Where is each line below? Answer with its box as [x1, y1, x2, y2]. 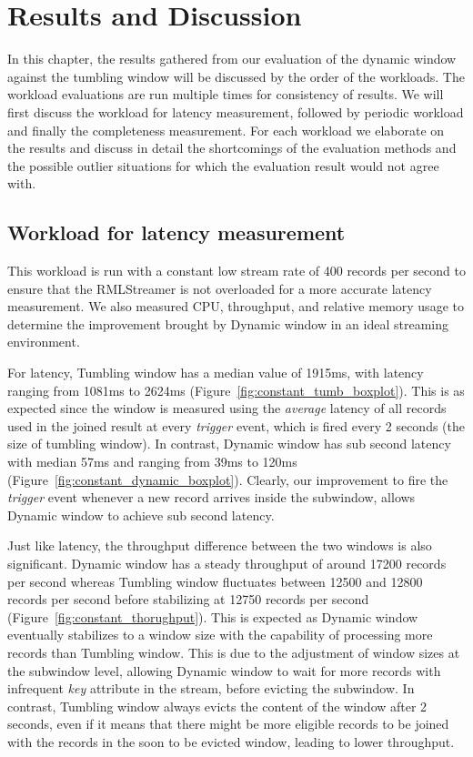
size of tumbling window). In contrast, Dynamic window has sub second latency [7, 434, 451, 453]
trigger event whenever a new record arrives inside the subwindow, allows [7, 488, 416, 507]
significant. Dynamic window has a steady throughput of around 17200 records [7, 553, 447, 572]
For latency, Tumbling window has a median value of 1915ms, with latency [7, 363, 424, 382]
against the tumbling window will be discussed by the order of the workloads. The [7, 66, 465, 86]
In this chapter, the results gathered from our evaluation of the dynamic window [7, 49, 457, 68]
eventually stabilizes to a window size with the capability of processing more [7, 625, 433, 644]
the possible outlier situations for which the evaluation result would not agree [7, 156, 439, 175]
